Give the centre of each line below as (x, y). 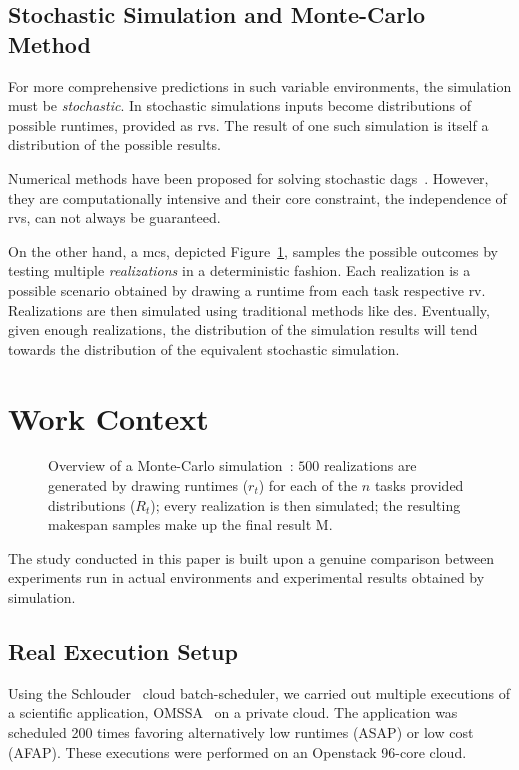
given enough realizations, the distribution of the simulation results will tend (243, 329)
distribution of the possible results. (114, 144)
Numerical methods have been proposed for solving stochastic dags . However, (248, 177)
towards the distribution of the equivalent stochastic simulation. (204, 348)
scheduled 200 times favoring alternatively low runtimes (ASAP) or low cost (241, 731)
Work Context (108, 417)
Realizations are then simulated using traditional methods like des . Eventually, (249, 309)
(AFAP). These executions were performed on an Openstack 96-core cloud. (237, 751)
